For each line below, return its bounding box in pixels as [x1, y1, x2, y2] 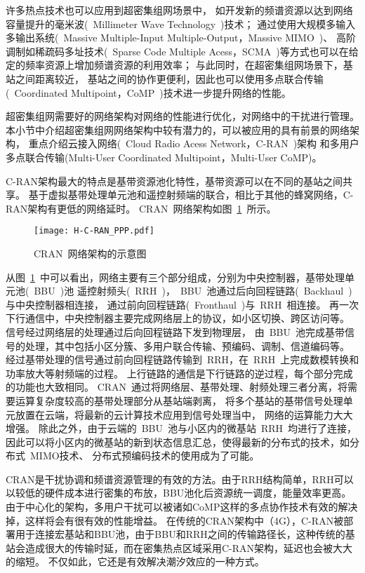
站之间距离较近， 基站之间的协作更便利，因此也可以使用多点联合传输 [6, 71, 324, 86]
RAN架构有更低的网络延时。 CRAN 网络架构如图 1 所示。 [6, 201, 277, 215]
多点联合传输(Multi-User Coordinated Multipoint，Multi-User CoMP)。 [6, 149, 322, 164]
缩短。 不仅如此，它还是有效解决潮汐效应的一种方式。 [15, 554, 265, 569]
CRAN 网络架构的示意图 [34, 245, 147, 260]
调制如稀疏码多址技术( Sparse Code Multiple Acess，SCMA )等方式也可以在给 [6, 43, 359, 58]
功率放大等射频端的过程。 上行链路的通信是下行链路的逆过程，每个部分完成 [6, 365, 353, 380]
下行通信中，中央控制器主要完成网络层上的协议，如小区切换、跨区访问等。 [6, 311, 350, 325]
